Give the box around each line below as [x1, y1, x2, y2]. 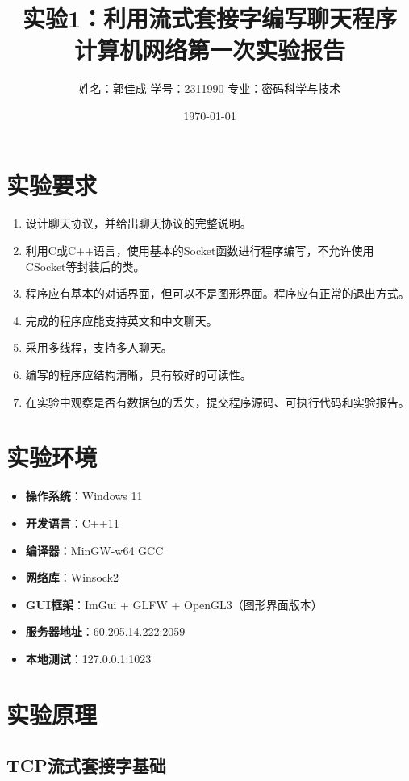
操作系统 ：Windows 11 [25, 487, 143, 504]
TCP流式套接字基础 [6, 753, 166, 778]
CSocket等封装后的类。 [25, 257, 145, 274]
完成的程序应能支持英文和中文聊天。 [25, 311, 218, 328]
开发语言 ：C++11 [25, 514, 119, 531]
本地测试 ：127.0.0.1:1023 [25, 649, 152, 666]
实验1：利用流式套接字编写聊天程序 [22, 2, 398, 35]
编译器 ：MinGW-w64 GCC [25, 541, 164, 558]
